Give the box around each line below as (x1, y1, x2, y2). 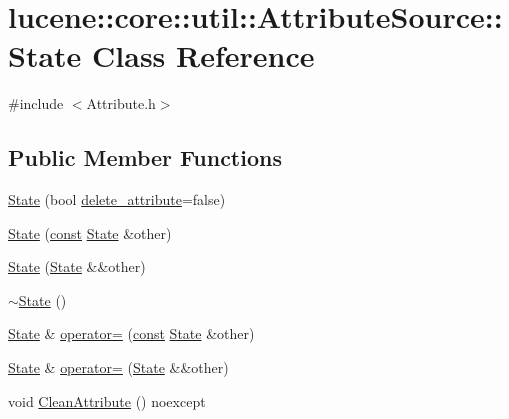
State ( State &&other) (8, 256, 146, 277)
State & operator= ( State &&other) (8, 357, 229, 378)
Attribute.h (86, 93, 156, 114)
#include (8, 93, 64, 114)
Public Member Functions (8, 142, 282, 173)
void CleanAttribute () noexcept (8, 390, 206, 411)
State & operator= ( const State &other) (8, 323, 255, 344)
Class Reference (92, 35, 315, 76)
